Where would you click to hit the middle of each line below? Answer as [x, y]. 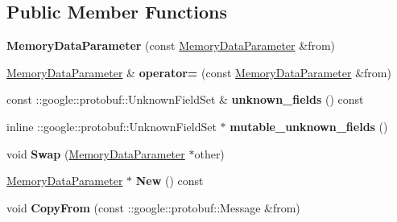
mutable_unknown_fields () [309, 126]
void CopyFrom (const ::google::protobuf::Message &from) [153, 207]
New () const [170, 181]
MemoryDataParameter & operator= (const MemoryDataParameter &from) [199, 72]
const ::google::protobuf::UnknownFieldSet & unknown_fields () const [185, 99]
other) [209, 153]
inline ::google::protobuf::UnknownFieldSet [112, 126]
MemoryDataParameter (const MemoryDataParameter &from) [171, 45]
